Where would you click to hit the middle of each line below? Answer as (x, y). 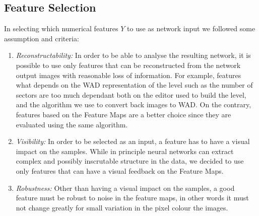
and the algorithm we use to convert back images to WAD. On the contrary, (134, 104)
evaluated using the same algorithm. (72, 124)
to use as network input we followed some (191, 28)
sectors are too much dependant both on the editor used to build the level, (131, 94)
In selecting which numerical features (61, 28)
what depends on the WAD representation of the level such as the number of (134, 85)
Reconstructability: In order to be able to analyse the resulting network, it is (133, 55)
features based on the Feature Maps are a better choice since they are (123, 114)
